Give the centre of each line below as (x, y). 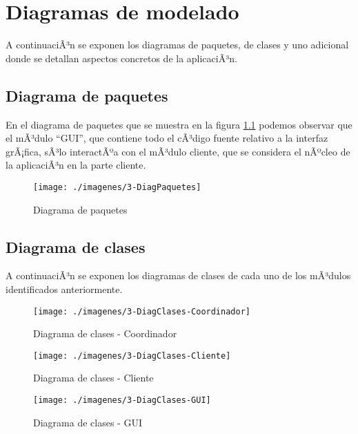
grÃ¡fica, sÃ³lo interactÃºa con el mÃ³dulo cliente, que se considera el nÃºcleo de (178, 151)
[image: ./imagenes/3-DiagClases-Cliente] (132, 356)
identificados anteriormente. (64, 289)
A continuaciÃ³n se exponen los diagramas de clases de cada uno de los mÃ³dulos (178, 275)
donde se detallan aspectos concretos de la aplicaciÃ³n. (121, 58)
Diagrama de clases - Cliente (93, 378)
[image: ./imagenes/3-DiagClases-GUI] (122, 400)
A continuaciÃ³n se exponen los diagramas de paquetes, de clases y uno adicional (177, 45)
